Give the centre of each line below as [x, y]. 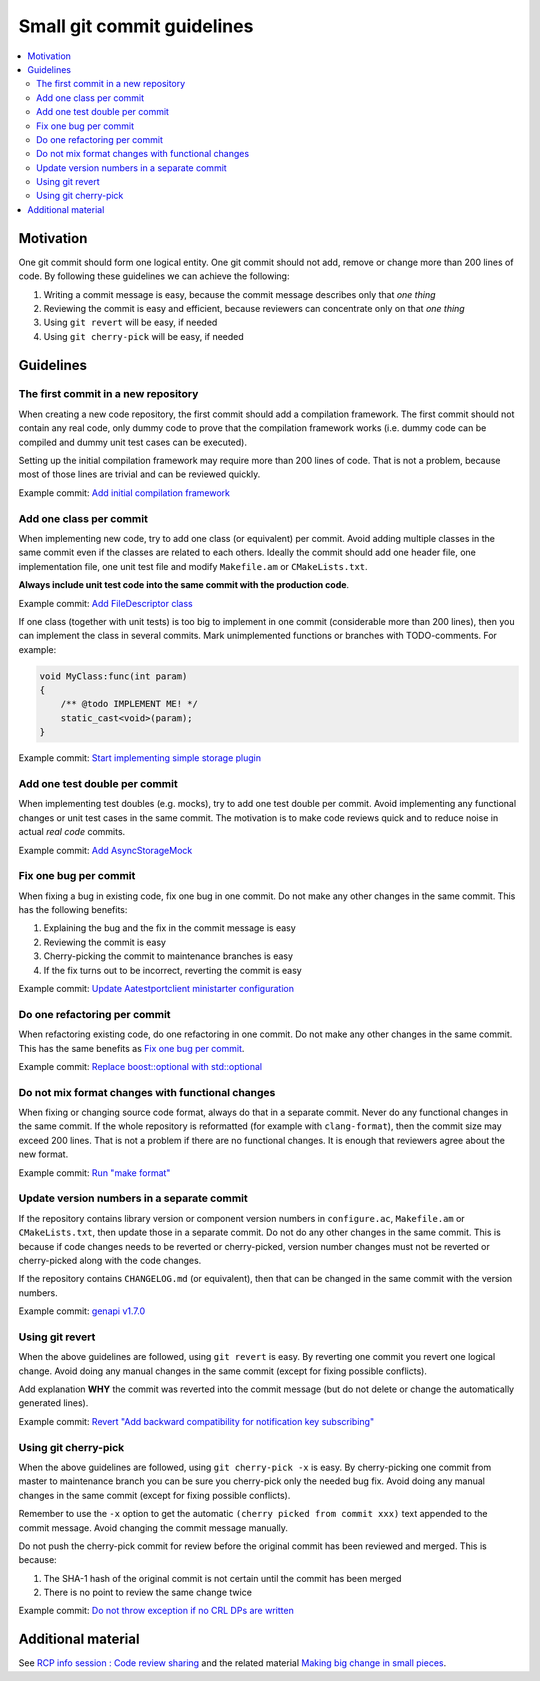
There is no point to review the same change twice [147, 1592]
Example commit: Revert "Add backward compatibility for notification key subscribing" [196, 1421]
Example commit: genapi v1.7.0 [81, 1311]
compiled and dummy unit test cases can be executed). [132, 442]
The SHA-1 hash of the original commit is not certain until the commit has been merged [222, 1578]
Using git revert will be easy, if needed [130, 322]
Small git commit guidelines [136, 26]
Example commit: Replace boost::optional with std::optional [140, 1066]
